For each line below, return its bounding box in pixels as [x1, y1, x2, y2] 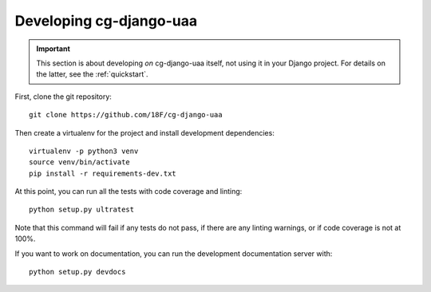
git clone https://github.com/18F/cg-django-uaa [29, 110, 223, 120]
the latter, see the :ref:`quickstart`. [36, 69, 148, 79]
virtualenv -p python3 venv [29, 146, 139, 156]
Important [36, 44, 71, 53]
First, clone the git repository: [14, 92, 112, 101]
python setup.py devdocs [29, 267, 126, 277]
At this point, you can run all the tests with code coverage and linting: [14, 187, 243, 196]
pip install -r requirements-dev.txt [29, 168, 177, 178]
